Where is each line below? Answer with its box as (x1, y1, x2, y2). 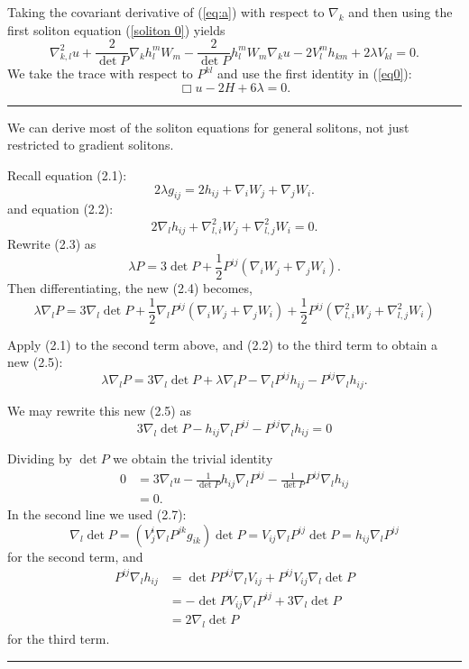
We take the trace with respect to (7, 64, 193, 83)
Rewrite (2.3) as (7, 234, 97, 253)
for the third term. (7, 628, 110, 647)
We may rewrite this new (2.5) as (7, 400, 191, 419)
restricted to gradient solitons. (7, 135, 174, 154)
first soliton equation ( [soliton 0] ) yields (7, 20, 225, 39)
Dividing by (7, 449, 72, 468)
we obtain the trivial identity (113, 449, 273, 468)
